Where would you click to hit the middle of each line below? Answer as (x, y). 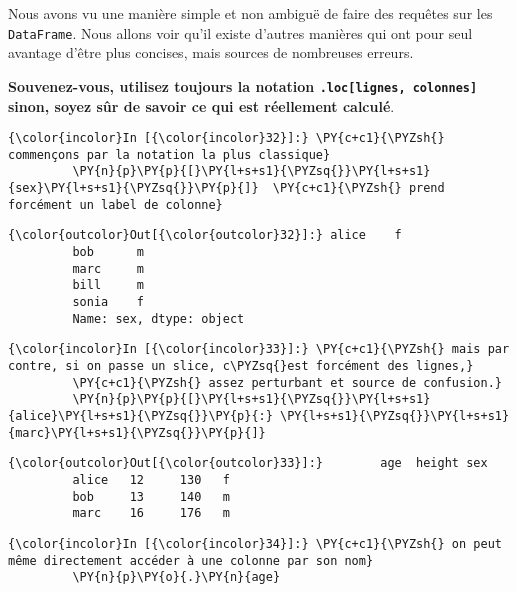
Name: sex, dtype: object (158, 318)
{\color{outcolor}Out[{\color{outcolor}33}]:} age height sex (248, 463)
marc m (108, 268)
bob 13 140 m (151, 496)
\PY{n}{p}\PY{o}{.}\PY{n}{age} (176, 577)
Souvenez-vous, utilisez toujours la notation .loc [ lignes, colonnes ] (243, 85)
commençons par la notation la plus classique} (169, 154)
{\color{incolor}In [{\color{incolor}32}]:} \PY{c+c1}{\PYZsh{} (226, 138)
